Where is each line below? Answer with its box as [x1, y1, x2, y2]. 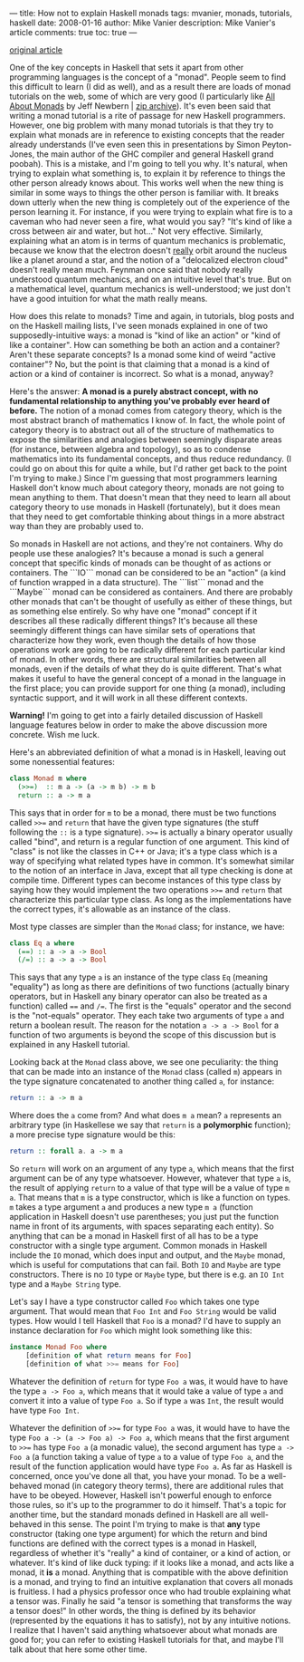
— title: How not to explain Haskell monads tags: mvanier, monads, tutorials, [9, 8, 292, 18]
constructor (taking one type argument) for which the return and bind [9, 1528, 268, 1539]
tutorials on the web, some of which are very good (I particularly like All [9, 91, 276, 101]
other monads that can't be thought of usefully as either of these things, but [9, 596, 292, 606]
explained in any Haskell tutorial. [9, 1039, 130, 1050]
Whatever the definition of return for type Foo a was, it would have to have [9, 1376, 289, 1387]
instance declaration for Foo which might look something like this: [9, 1325, 252, 1336]
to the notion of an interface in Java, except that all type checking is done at [9, 865, 293, 875]
